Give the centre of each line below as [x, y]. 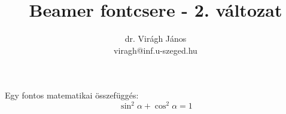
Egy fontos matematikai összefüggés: [72, 95]
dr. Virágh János [156, 38]
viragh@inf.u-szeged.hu [156, 50]
